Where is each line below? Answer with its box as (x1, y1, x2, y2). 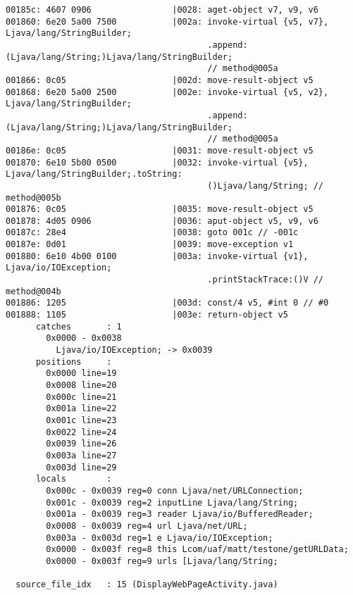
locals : (35, 474, 112, 484)
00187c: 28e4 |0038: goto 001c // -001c (6, 227, 299, 238)
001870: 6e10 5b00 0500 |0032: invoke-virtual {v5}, (6, 157, 309, 168)
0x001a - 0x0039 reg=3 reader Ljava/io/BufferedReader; (46, 509, 314, 520)
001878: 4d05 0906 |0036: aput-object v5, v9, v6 (6, 215, 318, 226)
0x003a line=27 (46, 450, 117, 461)
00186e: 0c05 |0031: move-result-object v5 (6, 145, 314, 156)
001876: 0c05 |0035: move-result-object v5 (6, 204, 314, 215)
